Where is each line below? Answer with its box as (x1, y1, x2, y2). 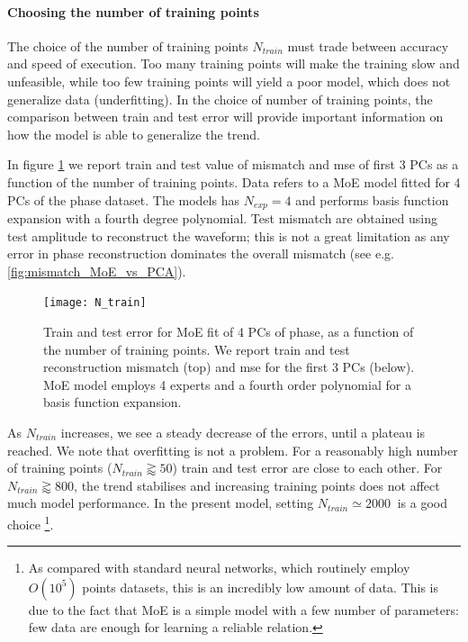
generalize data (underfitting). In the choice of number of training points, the (7, 89, 433, 108)
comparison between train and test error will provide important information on (7, 107, 444, 126)
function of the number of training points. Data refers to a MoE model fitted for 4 (7, 172, 461, 191)
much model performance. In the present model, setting (7, 493, 314, 512)
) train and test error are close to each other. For (172, 458, 443, 477)
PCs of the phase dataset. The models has (7, 190, 239, 209)
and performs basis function (295, 190, 449, 209)
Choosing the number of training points (7, 2, 259, 21)
